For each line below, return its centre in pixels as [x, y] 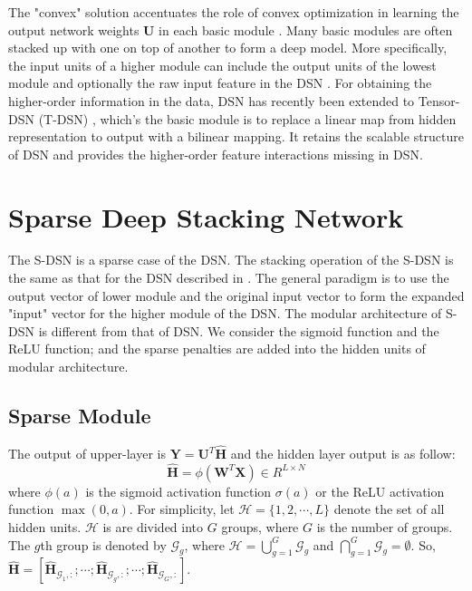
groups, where [260, 527]
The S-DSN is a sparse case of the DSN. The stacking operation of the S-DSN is [231, 260]
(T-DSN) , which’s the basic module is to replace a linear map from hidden [247, 118]
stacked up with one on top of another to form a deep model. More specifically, [228, 48]
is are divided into [153, 527]
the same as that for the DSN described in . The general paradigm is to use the [229, 278]
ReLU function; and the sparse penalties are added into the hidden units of [217, 349]
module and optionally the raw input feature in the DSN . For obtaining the [220, 83]
